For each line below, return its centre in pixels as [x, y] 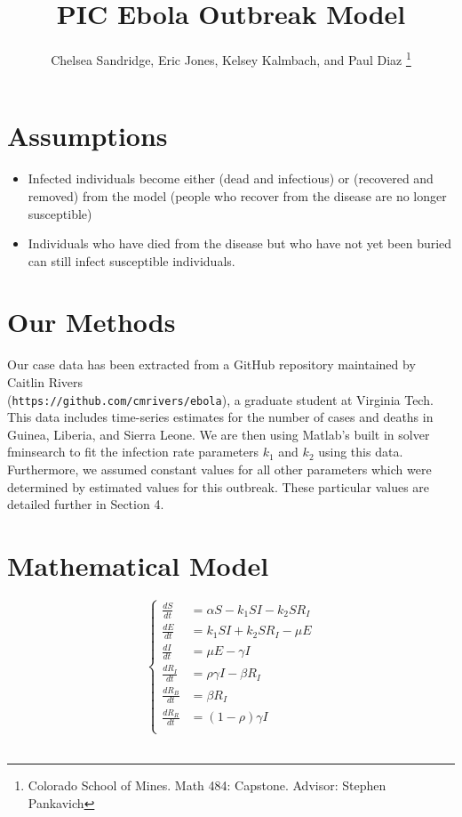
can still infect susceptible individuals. [131, 260]
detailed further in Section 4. [86, 504]
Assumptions [88, 136]
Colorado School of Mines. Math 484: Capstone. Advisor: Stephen [207, 785]
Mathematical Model [138, 565]
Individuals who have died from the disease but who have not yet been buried [240, 243]
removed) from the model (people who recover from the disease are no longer [237, 195]
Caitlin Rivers [45, 382]
